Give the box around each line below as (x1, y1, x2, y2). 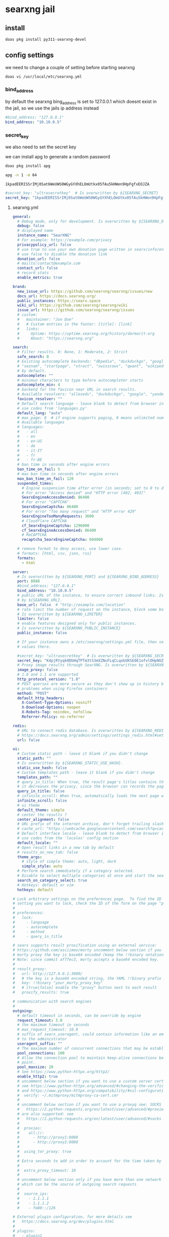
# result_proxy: (12, 966, 47, 972)
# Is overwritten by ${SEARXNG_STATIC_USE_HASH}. (17, 761, 123, 766)
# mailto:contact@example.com (17, 261, 80, 266)
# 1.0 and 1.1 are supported (17, 672, 78, 677)
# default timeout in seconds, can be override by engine (17, 1013, 141, 1018)
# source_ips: (17, 1191, 49, 1196)
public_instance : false (17, 631, 67, 636)
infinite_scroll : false (17, 798, 67, 803)
